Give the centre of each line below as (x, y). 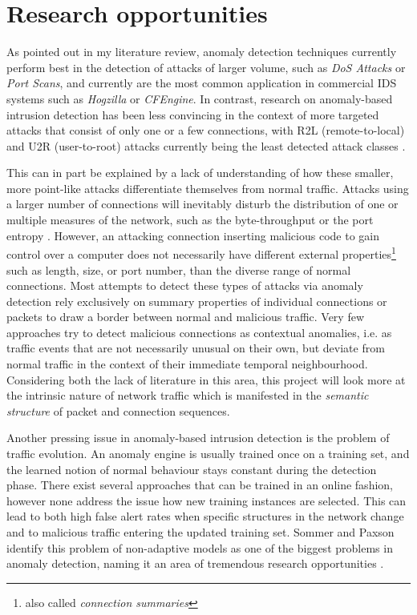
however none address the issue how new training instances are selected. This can (206, 500)
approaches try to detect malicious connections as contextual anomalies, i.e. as (199, 332)
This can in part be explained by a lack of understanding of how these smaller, (200, 173)
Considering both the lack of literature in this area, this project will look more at (206, 379)
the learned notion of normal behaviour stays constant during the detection (192, 469)
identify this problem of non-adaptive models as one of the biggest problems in (200, 547)
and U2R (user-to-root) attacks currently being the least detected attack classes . (206, 145)
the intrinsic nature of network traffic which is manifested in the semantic (188, 395)
